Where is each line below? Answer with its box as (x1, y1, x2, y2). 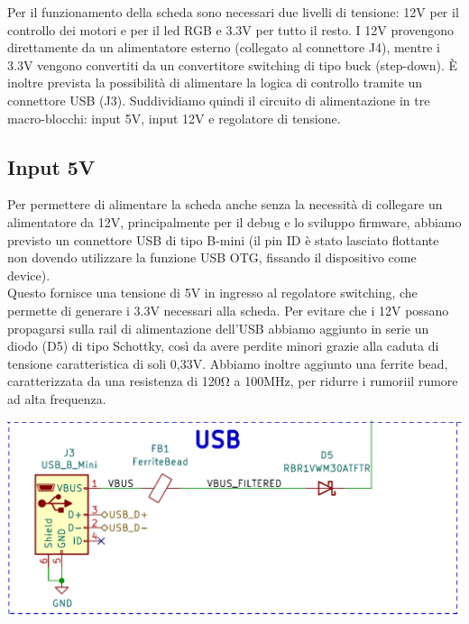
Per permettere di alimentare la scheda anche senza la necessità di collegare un (7, 195, 443, 214)
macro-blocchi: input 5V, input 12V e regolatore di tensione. (7, 108, 341, 127)
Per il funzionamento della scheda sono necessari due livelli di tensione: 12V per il (7, 3, 459, 21)
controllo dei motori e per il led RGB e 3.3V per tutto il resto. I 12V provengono (7, 20, 455, 39)
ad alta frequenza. (7, 389, 106, 408)
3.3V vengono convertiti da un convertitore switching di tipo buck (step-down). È (7, 55, 458, 74)
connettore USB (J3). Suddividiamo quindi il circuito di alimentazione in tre (7, 90, 430, 109)
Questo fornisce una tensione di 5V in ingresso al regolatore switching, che (7, 283, 418, 302)
